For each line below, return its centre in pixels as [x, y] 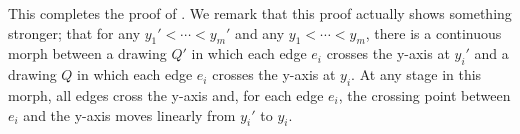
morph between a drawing [87, 53]
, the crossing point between [424, 94]
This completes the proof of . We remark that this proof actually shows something [260, 13]
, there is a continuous [433, 32]
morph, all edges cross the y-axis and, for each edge [166, 94]
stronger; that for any [74, 32]
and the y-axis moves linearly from [129, 114]
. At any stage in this [416, 74]
